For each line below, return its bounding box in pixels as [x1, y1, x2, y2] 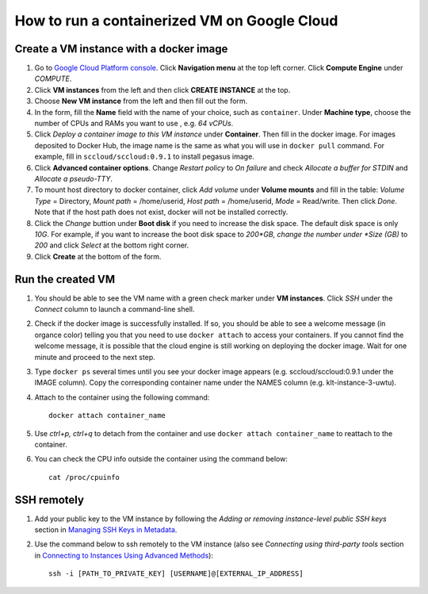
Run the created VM [14, 272, 115, 286]
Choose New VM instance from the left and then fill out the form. [34, 96, 248, 106]
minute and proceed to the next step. [34, 352, 156, 362]
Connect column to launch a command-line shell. [34, 305, 195, 313]
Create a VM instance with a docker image [14, 42, 228, 56]
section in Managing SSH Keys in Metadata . [34, 524, 178, 535]
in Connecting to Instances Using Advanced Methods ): [34, 550, 214, 560]
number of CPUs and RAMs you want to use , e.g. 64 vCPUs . [34, 119, 234, 128]
